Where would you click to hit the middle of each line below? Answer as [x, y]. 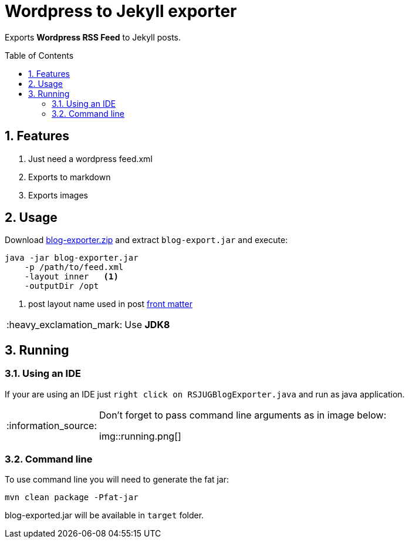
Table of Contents [39, 55]
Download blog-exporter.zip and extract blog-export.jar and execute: [146, 240]
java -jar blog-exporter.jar [72, 258]
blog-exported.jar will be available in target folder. [104, 515]
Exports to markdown [70, 177]
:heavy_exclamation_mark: [65, 325]
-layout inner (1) [71, 277]
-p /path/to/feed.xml [74, 267]
